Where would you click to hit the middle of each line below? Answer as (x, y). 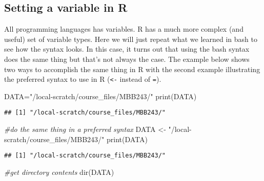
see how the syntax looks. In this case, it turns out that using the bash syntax (127, 49)
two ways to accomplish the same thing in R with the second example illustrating (132, 69)
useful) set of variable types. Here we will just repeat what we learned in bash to (131, 39)
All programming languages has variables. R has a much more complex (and (124, 29)
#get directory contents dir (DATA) (59, 172)
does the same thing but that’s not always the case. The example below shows (127, 59)
